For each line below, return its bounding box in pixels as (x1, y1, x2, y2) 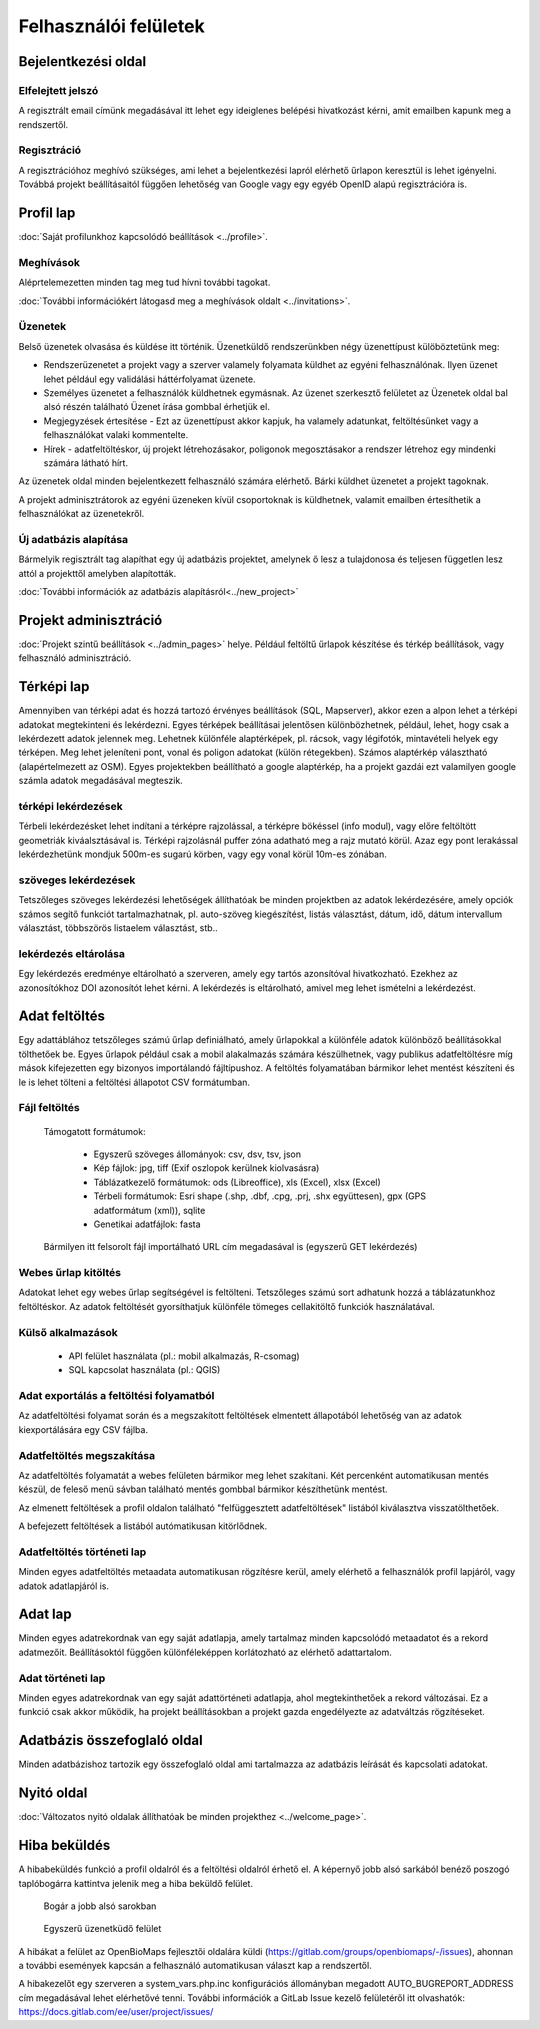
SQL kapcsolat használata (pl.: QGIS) (68, 1364, 221, 1376)
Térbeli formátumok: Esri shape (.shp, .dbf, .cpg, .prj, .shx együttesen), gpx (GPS (93, 1190, 427, 1202)
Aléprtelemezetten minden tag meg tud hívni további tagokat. (18, 276, 271, 289)
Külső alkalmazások (18, 1325, 119, 1339)
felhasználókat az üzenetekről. (18, 508, 145, 520)
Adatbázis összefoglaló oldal (18, 1732, 204, 1749)
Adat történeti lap (18, 1671, 106, 1685)
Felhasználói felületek (18, 15, 205, 37)
